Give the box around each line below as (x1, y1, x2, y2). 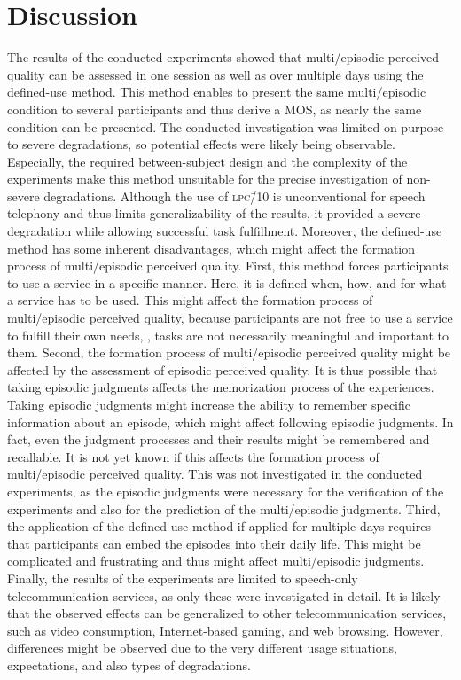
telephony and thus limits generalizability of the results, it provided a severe (7, 204, 421, 223)
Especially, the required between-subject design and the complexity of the (7, 152, 408, 170)
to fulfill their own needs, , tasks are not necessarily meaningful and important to (7, 325, 449, 344)
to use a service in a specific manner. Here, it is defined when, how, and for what (7, 273, 447, 292)
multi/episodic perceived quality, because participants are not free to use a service (7, 309, 453, 327)
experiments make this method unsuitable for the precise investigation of (7, 169, 402, 188)
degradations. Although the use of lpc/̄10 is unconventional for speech (43, 186, 426, 205)
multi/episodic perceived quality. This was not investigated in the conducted (7, 465, 423, 483)
